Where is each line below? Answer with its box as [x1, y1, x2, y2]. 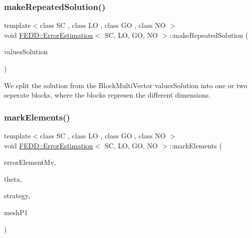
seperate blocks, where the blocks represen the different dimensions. [4, 90, 211, 100]
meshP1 [4, 207, 28, 217]
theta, [4, 173, 22, 184]
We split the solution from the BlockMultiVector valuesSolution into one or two [4, 80, 248, 90]
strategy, [4, 190, 30, 201]
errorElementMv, [4, 157, 56, 167]
